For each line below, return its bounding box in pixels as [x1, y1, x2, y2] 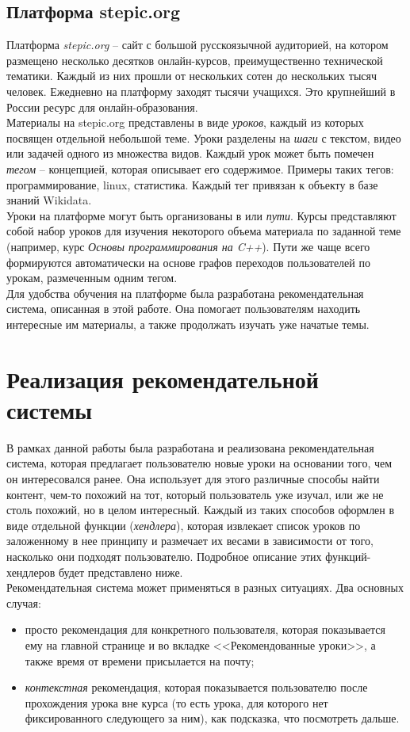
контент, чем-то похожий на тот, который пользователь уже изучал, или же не [6, 486, 384, 502]
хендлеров [6, 563, 56, 580]
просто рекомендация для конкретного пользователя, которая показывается [25, 621, 385, 638]
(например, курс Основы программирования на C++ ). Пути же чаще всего [6, 238, 370, 254]
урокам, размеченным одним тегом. [6, 269, 178, 286]
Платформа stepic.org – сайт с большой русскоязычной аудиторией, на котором [6, 36, 389, 53]
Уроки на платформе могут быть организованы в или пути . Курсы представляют [6, 207, 397, 223]
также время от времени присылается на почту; [25, 652, 255, 669]
